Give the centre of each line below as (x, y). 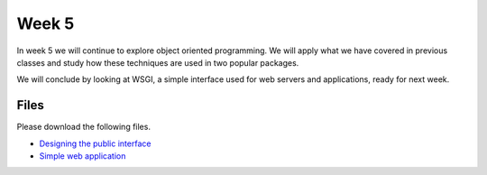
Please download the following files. (83, 127)
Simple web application (83, 156)
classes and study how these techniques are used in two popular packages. (158, 62)
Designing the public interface (95, 143)
